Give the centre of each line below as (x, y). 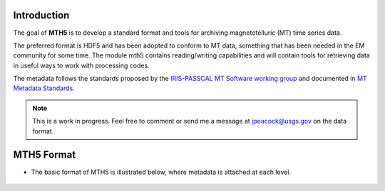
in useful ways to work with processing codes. (81, 65)
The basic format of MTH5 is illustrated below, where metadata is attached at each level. (161, 172)
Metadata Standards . (44, 88)
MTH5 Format (45, 155)
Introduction (41, 15)
